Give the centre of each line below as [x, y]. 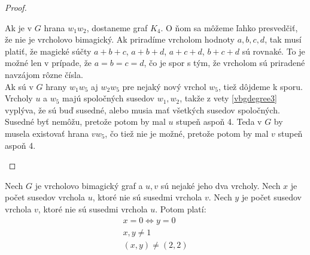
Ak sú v [19, 86]
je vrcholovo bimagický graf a [89, 185]
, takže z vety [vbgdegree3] [228, 98]
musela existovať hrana [47, 133]
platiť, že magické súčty [48, 51]
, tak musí [283, 39]
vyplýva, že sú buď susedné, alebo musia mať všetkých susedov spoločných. [142, 109]
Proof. [16, 7]
